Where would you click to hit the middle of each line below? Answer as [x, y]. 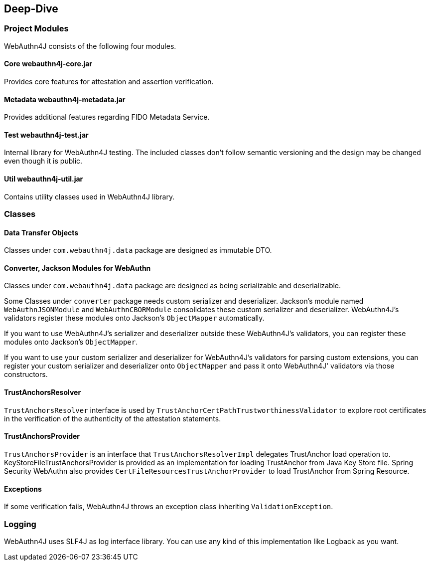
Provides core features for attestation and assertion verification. [109, 82]
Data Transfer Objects [41, 232]
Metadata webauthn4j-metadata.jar [65, 99]
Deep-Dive [31, 9]
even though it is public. [43, 161]
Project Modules [36, 29]
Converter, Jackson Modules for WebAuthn [77, 268]
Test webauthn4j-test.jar [46, 135]
